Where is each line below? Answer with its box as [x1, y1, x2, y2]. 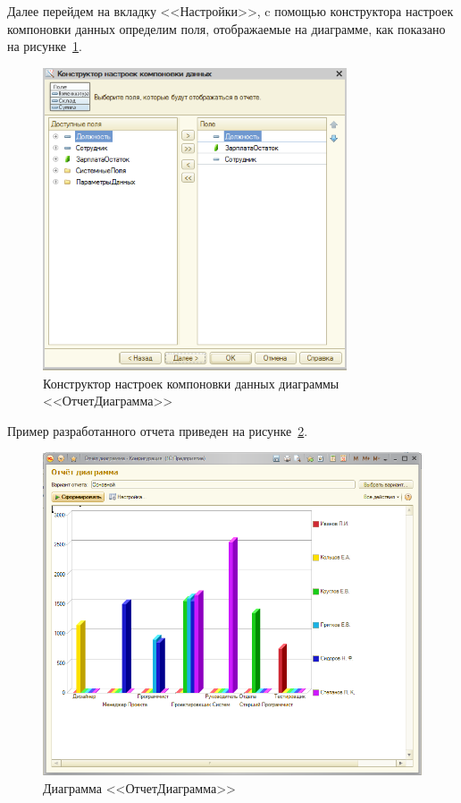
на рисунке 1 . [7, 37, 82, 56]
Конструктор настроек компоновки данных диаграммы [43, 373, 339, 392]
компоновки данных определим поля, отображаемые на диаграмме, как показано [7, 19, 446, 38]
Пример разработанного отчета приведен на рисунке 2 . [7, 421, 308, 440]
